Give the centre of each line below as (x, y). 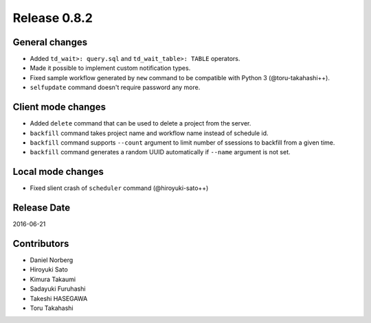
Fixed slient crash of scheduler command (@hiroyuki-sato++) (119, 188)
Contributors (41, 243)
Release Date (42, 208)
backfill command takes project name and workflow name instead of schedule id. (149, 133)
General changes (50, 42)
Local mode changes (58, 172)
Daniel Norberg (52, 260)
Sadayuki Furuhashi (58, 289)
